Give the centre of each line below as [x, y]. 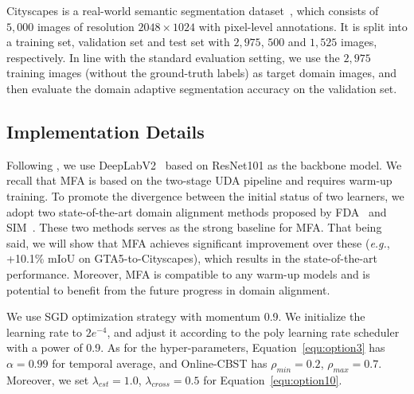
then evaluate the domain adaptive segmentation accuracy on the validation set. [202, 88]
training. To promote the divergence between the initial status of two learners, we [205, 195]
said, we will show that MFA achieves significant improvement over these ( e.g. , [198, 242]
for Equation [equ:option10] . [273, 379]
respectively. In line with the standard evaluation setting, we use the [173, 57]
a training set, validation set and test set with [118, 42]
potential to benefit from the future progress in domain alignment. [168, 289]
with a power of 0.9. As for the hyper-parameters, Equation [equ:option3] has [196, 347]
